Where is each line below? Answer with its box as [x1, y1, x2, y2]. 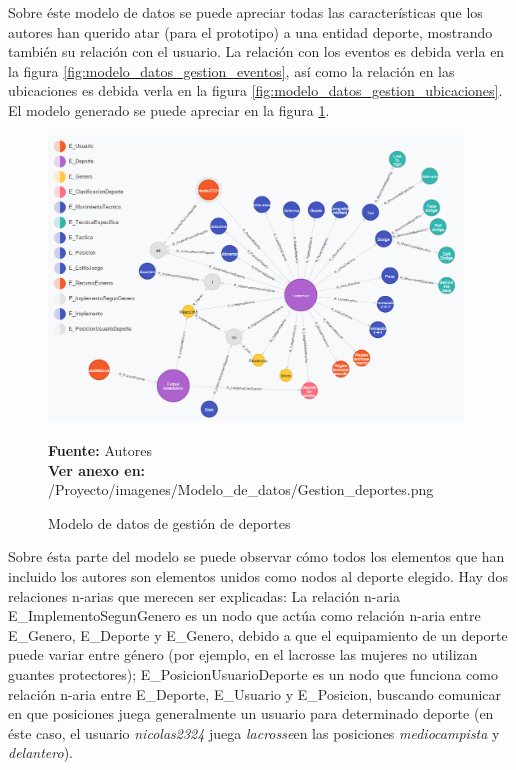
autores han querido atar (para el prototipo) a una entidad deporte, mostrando [8, 21, 493, 42]
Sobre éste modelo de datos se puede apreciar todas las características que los [8, 2, 483, 22]
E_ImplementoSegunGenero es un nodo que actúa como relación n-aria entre [8, 605, 481, 626]
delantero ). [8, 742, 73, 763]
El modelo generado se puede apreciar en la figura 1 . [8, 99, 330, 120]
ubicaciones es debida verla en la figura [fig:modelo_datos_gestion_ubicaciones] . [8, 80, 503, 101]
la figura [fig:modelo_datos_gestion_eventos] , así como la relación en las [8, 60, 455, 81]
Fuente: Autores [48, 440, 152, 460]
